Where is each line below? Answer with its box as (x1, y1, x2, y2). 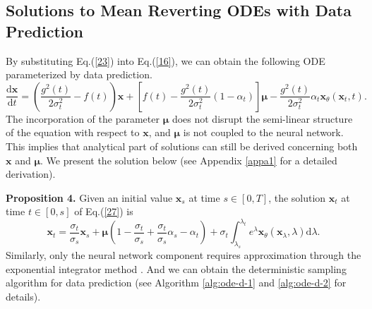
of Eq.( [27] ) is (74, 204, 133, 219)
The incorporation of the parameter (6, 111, 160, 126)
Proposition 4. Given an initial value (6, 190, 173, 205)
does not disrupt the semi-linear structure (172, 111, 353, 126)
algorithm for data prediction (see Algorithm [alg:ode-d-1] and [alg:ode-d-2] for (6, 275, 347, 290)
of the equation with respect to (6, 125, 140, 140)
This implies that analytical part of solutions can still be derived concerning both (6, 138, 358, 153)
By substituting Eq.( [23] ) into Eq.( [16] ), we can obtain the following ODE (6, 53, 325, 68)
